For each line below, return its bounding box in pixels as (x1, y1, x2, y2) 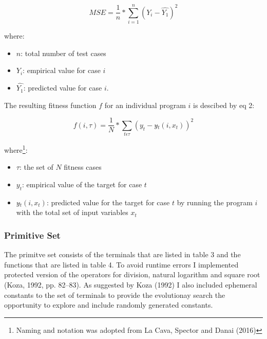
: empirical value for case (23, 65, 101, 76)
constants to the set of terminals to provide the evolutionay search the (4, 289, 225, 300)
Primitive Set (4, 228, 61, 241)
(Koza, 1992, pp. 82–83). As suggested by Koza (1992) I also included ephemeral (4, 279, 257, 290)
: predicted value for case (23, 82, 102, 93)
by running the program (177, 197, 253, 207)
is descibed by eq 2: (193, 99, 255, 110)
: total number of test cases (21, 47, 106, 58)
